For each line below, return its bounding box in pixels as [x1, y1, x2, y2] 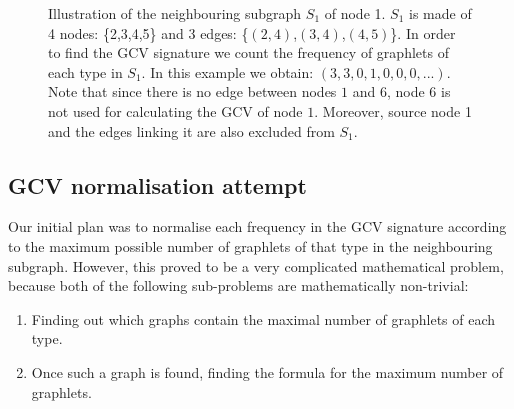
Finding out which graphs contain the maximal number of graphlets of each [31, 308, 496, 329]
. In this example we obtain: [141, 61, 314, 82]
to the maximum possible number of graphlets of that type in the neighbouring [8, 235, 493, 256]
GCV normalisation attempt [8, 169, 307, 200]
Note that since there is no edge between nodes [48, 81, 337, 102]
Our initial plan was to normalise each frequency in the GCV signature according [8, 216, 507, 237]
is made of [409, 3, 472, 23]
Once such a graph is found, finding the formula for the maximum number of [31, 361, 504, 382]
